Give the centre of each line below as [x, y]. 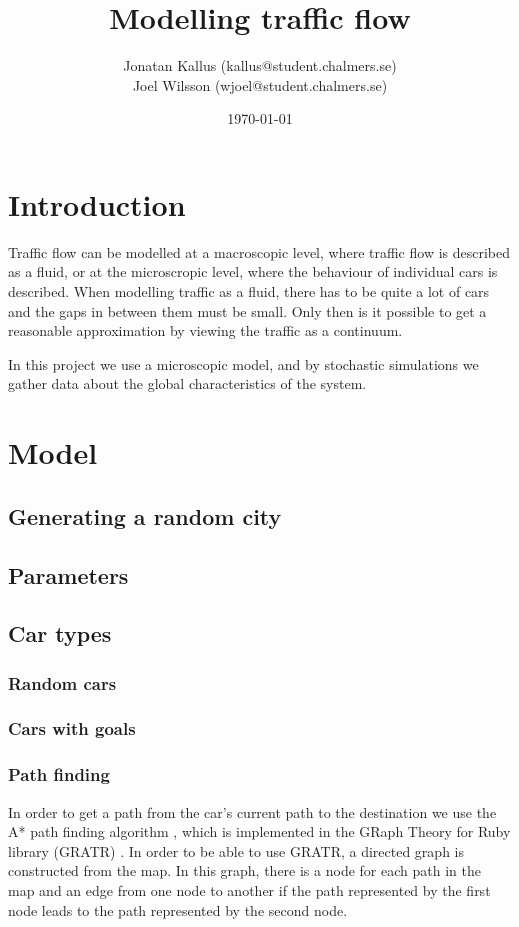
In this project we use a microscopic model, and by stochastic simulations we [243, 363]
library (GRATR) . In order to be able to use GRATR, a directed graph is [236, 850]
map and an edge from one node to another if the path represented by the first [249, 890]
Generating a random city [145, 515]
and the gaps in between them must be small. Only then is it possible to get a [247, 310]
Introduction [97, 203]
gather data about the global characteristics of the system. [187, 383]
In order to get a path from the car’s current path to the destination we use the [252, 811]
